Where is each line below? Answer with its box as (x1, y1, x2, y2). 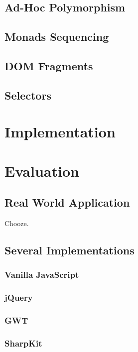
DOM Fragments (4, 58, 93, 73)
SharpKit (4, 337, 42, 349)
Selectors (4, 87, 51, 103)
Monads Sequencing (4, 29, 109, 44)
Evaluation (4, 160, 79, 181)
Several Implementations (4, 242, 135, 258)
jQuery (4, 291, 33, 304)
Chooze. (4, 218, 29, 229)
